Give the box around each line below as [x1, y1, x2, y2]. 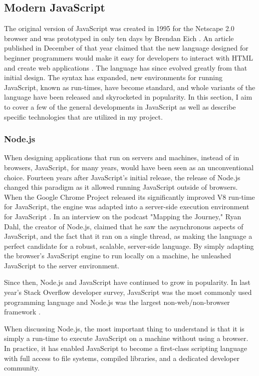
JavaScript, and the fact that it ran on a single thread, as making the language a [4, 231, 252, 241]
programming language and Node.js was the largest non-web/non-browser [4, 296, 230, 307]
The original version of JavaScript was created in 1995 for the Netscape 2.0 [4, 23, 234, 34]
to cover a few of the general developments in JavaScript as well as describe [4, 101, 236, 112]
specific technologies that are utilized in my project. [4, 111, 163, 122]
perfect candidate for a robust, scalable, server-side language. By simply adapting [4, 240, 254, 251]
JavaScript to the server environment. [4, 260, 120, 270]
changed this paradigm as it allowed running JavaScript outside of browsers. [4, 182, 238, 192]
